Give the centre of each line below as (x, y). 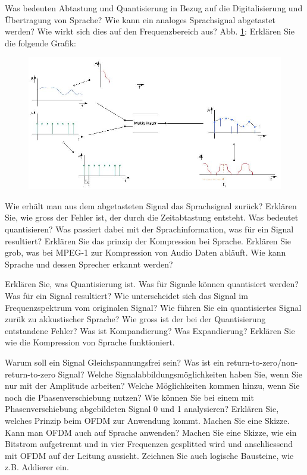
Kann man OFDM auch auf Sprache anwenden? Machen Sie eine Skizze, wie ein (151, 432)
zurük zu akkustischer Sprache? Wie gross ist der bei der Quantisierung (135, 319)
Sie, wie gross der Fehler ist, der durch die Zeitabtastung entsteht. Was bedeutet (152, 217)
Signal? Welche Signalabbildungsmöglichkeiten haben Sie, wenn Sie (180, 374)
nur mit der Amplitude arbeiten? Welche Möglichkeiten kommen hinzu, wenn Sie (152, 386)
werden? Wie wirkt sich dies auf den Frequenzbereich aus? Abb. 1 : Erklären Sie (150, 31)
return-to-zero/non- (262, 362)
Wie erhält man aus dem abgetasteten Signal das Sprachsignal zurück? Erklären (151, 205)
